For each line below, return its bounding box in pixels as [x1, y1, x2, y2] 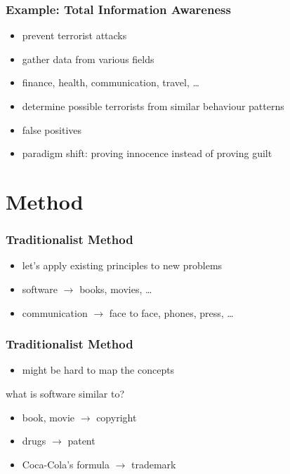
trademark [131, 456, 176, 471]
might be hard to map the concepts [22, 363, 175, 377]
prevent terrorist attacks [22, 28, 127, 43]
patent [67, 433, 95, 448]
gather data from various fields [22, 51, 154, 66]
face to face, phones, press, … [109, 305, 234, 320]
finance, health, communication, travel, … [22, 75, 199, 90]
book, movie [22, 409, 75, 424]
